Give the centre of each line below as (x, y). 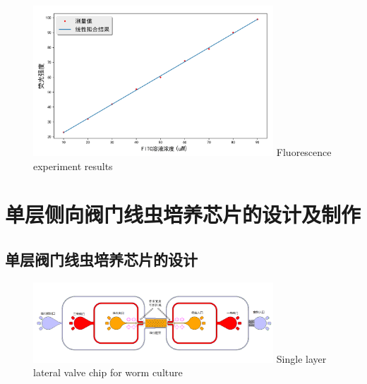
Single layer (301, 358)
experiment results (73, 166)
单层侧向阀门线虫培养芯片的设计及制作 (183, 214)
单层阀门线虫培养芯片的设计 (101, 259)
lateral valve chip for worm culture (108, 372)
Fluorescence (304, 151)
